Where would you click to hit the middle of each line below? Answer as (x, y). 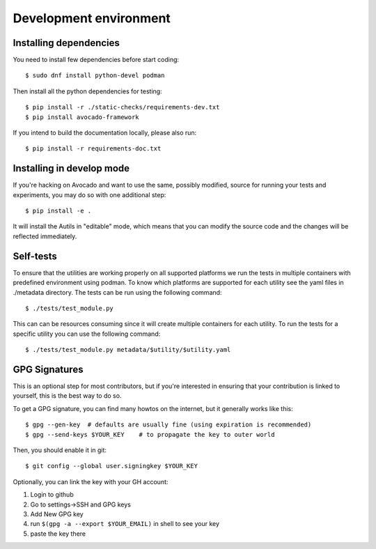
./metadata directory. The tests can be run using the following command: (117, 292)
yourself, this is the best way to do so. (67, 396)
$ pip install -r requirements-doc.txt (93, 149)
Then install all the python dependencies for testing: (88, 91)
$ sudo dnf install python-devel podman (95, 76)
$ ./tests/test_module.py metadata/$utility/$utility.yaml (128, 350)
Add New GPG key (57, 514)
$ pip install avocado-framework (82, 117)
